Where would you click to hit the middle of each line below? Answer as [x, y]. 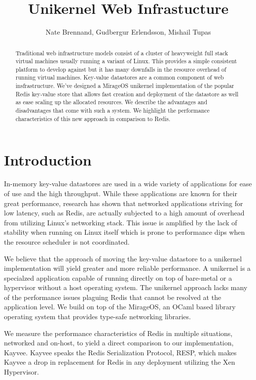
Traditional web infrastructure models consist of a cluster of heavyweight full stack [122, 53]
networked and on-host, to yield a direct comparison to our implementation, [119, 343]
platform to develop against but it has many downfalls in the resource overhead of [121, 69]
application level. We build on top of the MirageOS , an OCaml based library [120, 307]
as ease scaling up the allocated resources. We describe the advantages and [111, 102]
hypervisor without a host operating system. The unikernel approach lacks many [126, 287]
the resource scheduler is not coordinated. [67, 241]
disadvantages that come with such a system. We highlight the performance [112, 110]
